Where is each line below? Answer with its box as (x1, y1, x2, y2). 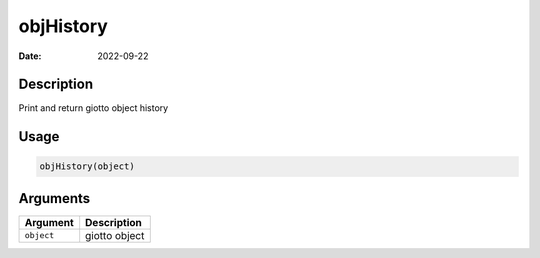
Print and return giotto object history (18, 102, 169, 114)
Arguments (18, 190, 91, 207)
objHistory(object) (39, 161, 135, 172)
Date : (18, 50, 42, 62)
